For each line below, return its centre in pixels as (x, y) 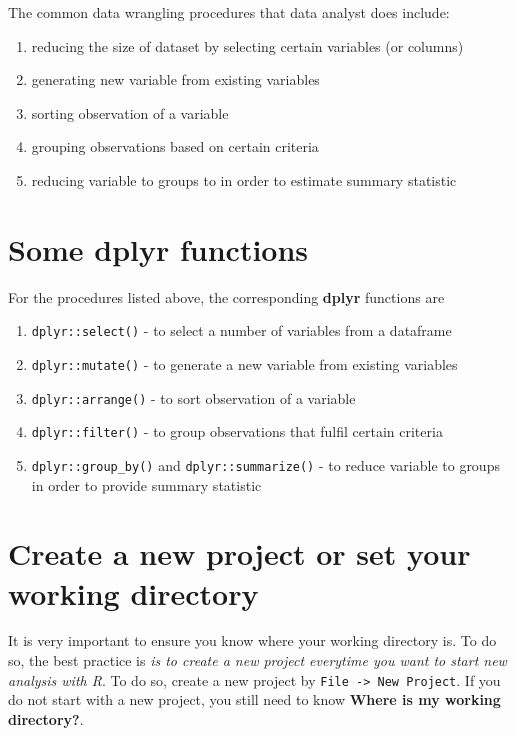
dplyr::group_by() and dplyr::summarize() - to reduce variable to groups (265, 464)
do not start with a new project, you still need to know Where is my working (254, 699)
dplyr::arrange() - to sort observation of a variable (193, 397)
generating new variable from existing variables (175, 79)
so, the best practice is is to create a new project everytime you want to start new (257, 660)
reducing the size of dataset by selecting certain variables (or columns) (247, 45)
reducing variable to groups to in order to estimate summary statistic (244, 179)
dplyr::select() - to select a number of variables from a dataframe (241, 330)
